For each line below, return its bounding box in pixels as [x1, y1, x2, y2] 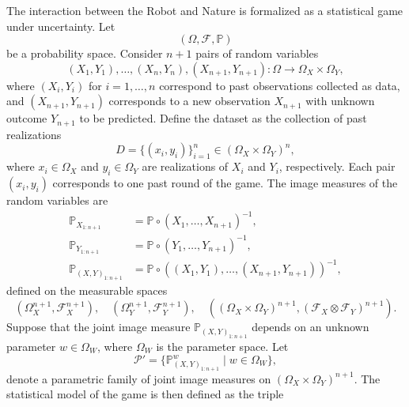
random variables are [6, 192, 108, 209]
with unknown [305, 92, 375, 109]
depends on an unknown [252, 318, 369, 335]
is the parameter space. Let [156, 337, 289, 354]
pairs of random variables [195, 45, 319, 62]
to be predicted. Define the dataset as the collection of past [79, 110, 367, 126]
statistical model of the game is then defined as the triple [6, 386, 284, 402]
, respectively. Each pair [278, 158, 396, 175]
